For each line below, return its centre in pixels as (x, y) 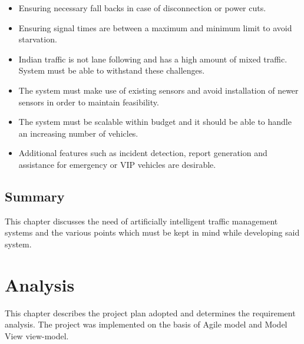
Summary (35, 196)
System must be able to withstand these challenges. (112, 70)
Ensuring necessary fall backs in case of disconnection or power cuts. (142, 8)
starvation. (38, 39)
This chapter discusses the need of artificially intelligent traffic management (141, 221)
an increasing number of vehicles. (78, 133)
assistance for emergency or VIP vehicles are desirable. (117, 164)
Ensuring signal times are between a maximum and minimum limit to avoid (155, 27)
